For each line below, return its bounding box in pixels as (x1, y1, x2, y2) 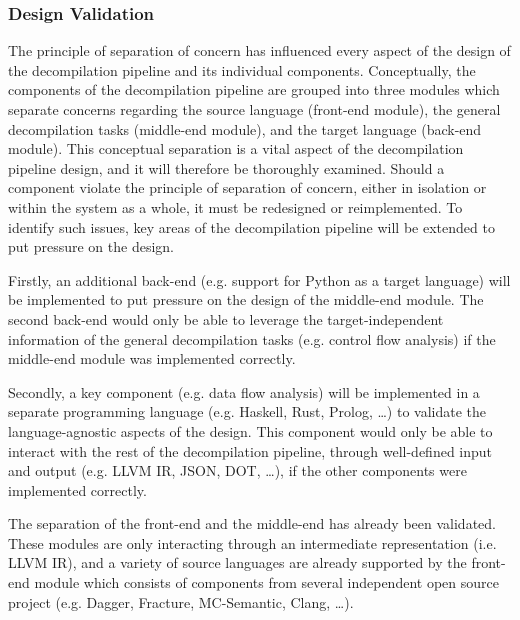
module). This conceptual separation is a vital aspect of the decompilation (8, 138, 464, 159)
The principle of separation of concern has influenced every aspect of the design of (8, 40, 511, 61)
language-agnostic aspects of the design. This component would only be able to (8, 420, 493, 441)
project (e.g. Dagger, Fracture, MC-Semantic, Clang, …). (8, 591, 354, 612)
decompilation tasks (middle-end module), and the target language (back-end (8, 118, 482, 139)
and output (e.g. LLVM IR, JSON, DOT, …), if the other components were (8, 460, 467, 481)
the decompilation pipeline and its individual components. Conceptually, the (8, 59, 476, 80)
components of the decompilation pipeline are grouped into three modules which (8, 79, 500, 100)
